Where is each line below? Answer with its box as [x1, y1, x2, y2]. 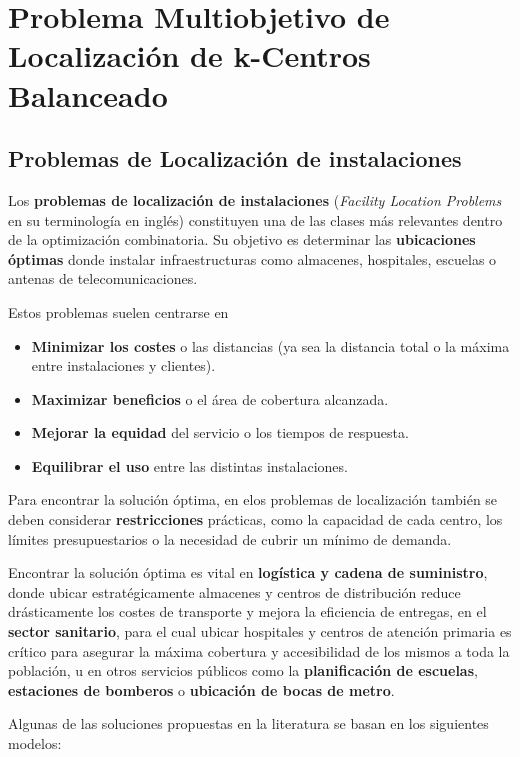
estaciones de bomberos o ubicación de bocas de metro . [8, 679, 395, 700]
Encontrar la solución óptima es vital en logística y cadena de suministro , [8, 562, 488, 583]
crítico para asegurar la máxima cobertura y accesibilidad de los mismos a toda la [8, 640, 510, 661]
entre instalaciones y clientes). [31, 355, 216, 376]
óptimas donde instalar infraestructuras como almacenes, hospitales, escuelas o [8, 248, 497, 269]
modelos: [8, 733, 62, 754]
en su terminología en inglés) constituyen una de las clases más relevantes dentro [8, 209, 503, 230]
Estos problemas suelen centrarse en [8, 301, 229, 322]
